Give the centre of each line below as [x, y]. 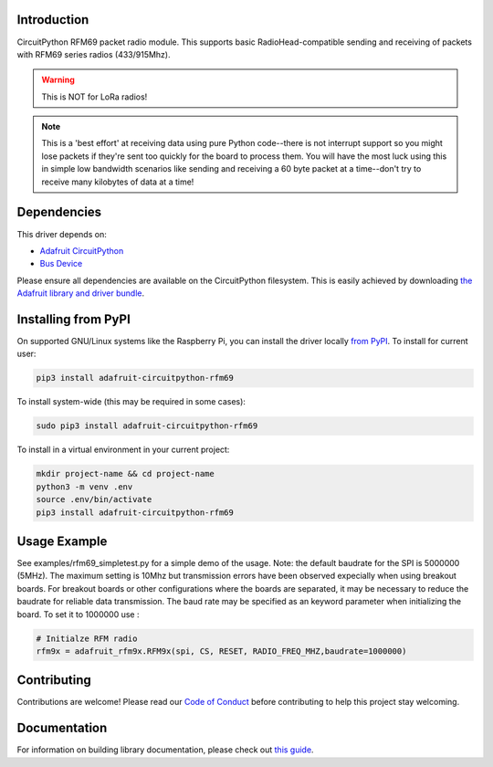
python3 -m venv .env [84, 487]
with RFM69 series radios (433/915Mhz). [94, 54]
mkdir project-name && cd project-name [125, 474]
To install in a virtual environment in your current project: [123, 450]
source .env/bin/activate [94, 499]
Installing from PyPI [74, 319]
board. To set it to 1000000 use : [78, 614]
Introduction [53, 20]
